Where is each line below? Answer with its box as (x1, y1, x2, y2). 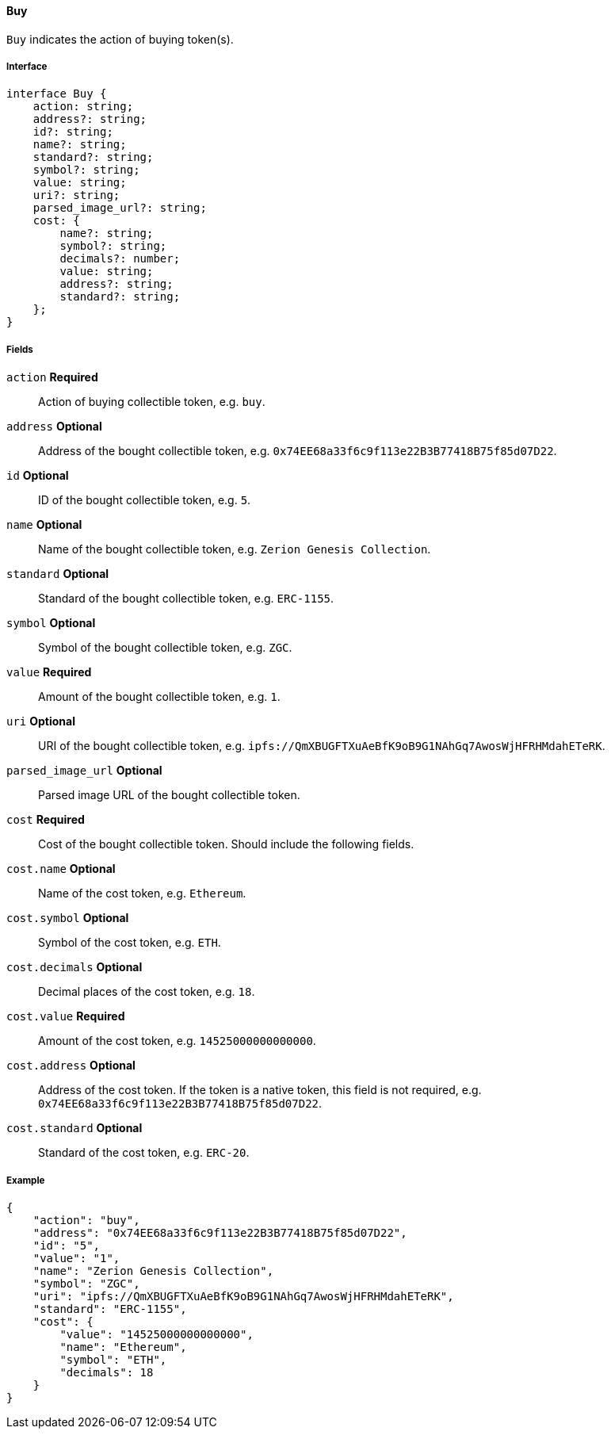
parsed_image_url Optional (6, 763, 162, 778)
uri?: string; (32, 189, 120, 202)
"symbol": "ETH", (59, 1353, 167, 1366)
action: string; (32, 100, 134, 113)
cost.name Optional (6, 862, 116, 876)
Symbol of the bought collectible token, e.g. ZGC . (38, 641, 292, 655)
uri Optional (6, 714, 75, 729)
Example (6, 1174, 45, 1186)
